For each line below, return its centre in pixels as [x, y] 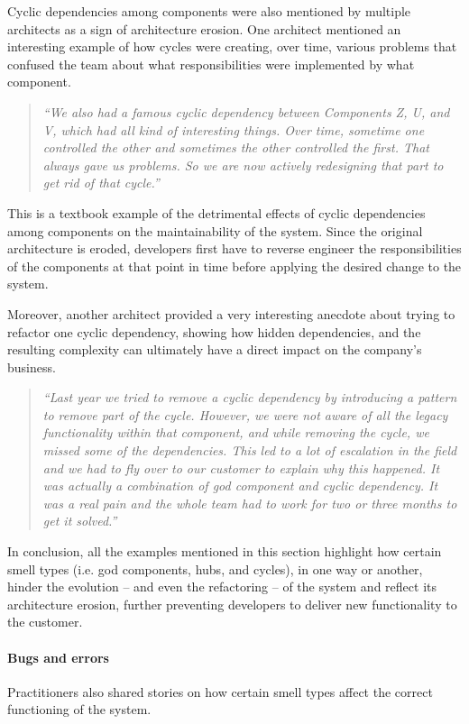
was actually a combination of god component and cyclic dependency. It [240, 486]
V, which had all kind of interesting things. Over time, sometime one [234, 129]
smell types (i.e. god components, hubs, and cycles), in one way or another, [215, 568]
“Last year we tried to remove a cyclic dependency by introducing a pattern [250, 397]
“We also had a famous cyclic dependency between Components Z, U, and [246, 111]
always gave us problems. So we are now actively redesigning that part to [243, 165]
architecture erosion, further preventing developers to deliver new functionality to [232, 604]
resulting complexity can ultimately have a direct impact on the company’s [215, 349]
